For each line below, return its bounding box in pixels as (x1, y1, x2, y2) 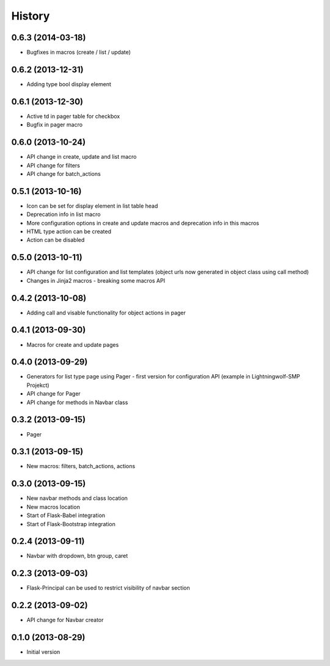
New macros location (26, 503, 81, 510)
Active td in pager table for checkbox (26, 112, 120, 120)
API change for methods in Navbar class (26, 399, 128, 406)
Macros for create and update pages (26, 341, 119, 348)
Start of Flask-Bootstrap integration (26, 520, 116, 527)
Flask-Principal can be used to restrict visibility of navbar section (26, 584, 190, 592)
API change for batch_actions (26, 170, 101, 177)
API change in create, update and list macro (26, 153, 137, 161)
